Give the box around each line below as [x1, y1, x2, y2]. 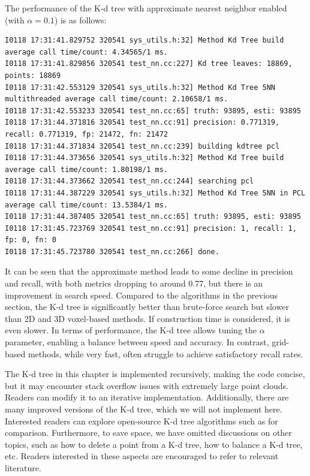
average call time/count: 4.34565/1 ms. [5, 47, 168, 56]
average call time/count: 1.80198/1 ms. [5, 165, 168, 174]
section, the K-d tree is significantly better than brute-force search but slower [5, 300, 289, 313]
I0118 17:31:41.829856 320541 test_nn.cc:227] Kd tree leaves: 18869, [5, 59, 293, 68]
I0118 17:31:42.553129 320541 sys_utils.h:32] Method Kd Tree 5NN [5, 83, 276, 92]
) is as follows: [54, 13, 107, 26]
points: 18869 [5, 71, 61, 80]
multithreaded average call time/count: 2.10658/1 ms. [5, 95, 228, 104]
